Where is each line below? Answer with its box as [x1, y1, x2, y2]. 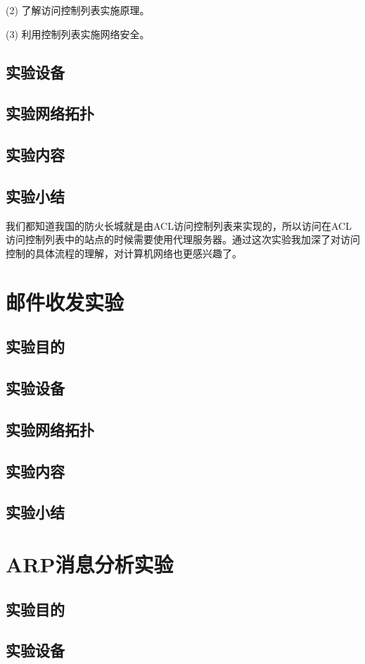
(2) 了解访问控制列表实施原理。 [6, 3, 150, 17]
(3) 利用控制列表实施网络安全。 [6, 26, 150, 41]
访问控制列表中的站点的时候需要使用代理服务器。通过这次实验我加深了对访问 [6, 232, 360, 247]
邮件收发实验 [6, 287, 124, 316]
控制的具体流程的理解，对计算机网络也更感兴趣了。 [6, 245, 242, 260]
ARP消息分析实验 [6, 549, 174, 578]
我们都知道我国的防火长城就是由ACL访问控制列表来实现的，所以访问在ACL [6, 218, 352, 233]
